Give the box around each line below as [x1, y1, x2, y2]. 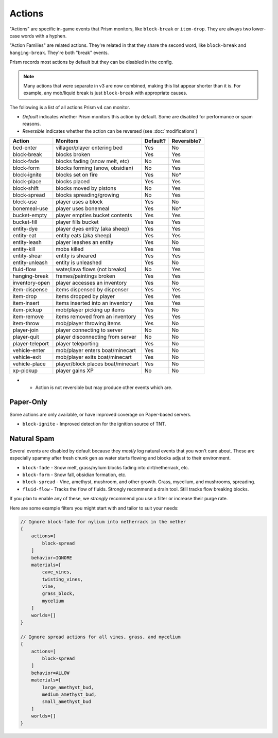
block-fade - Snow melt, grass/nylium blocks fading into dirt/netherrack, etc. [22, 464, 189, 470]
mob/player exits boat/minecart [56, 354, 132, 361]
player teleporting [56, 340, 99, 347]
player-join [12, 327, 39, 334]
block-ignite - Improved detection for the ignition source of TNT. [22, 420, 166, 427]
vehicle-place [12, 360, 46, 367]
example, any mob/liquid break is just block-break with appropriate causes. [23, 90, 187, 96]
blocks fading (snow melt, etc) [56, 157, 130, 165]
